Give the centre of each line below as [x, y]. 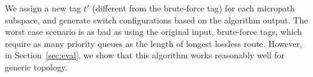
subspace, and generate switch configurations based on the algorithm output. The [156, 20]
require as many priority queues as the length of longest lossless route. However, [154, 43]
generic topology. [36, 66]
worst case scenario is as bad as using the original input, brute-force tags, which [153, 32]
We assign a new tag [43, 8]
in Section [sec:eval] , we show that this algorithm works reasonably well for [145, 55]
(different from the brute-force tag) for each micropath [194, 8]
